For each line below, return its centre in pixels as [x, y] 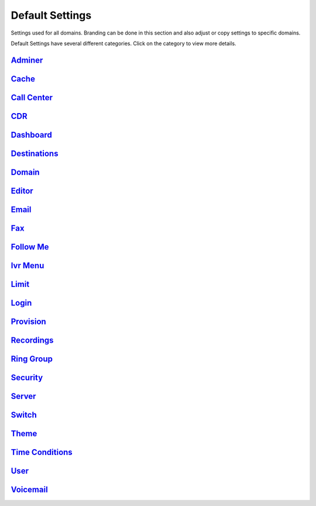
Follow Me [30, 247]
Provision [28, 321]
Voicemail [29, 490]
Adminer [27, 60]
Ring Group [32, 359]
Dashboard [31, 135]
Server [23, 396]
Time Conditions [42, 452]
